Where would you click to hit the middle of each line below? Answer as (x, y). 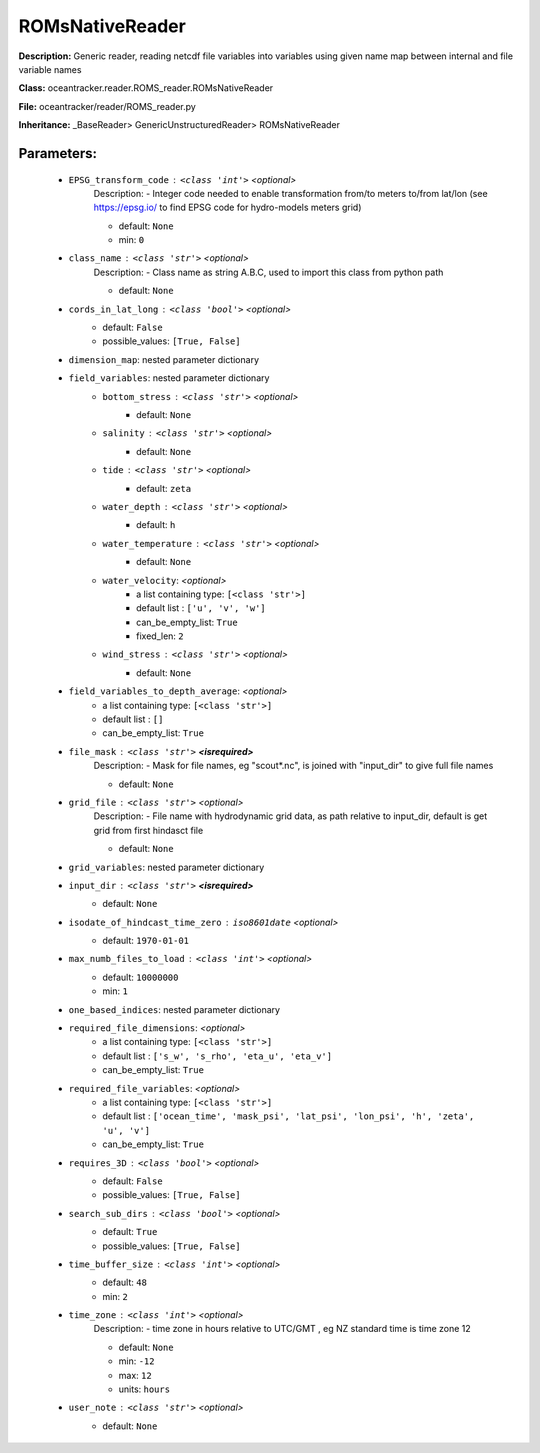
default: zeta (164, 488)
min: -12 (136, 1361)
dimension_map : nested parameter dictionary (164, 359)
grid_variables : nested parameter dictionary (166, 867)
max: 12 (135, 1375)
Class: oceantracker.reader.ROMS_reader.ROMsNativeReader (146, 88)
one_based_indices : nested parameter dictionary (174, 1009)
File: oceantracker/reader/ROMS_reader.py (107, 106)
